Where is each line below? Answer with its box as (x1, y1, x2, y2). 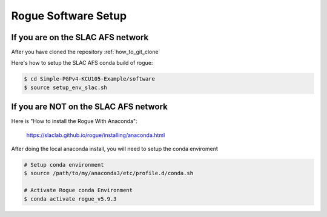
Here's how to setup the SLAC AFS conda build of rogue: (11, 59, 153, 67)
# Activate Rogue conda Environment (24, 187, 133, 194)
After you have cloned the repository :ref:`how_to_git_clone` (11, 48, 160, 56)
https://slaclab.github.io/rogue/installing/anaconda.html (26, 131, 165, 139)
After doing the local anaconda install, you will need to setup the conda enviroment (11, 145, 218, 153)
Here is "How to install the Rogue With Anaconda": (11, 118, 137, 125)
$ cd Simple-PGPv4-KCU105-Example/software (24, 76, 156, 82)
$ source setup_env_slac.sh (24, 84, 107, 91)
